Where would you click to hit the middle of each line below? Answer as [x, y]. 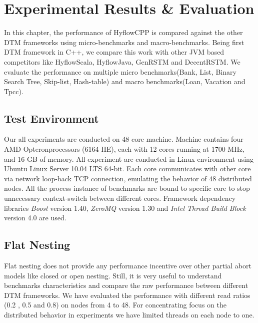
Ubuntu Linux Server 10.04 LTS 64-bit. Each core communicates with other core [127, 169]
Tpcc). [14, 91]
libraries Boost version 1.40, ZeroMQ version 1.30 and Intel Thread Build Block [125, 208]
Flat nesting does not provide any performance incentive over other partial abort [128, 266]
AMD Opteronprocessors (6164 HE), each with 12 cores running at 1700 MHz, [124, 149]
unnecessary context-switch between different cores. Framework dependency [120, 198]
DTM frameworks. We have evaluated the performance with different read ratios [127, 295]
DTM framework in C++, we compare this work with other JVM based [114, 52]
